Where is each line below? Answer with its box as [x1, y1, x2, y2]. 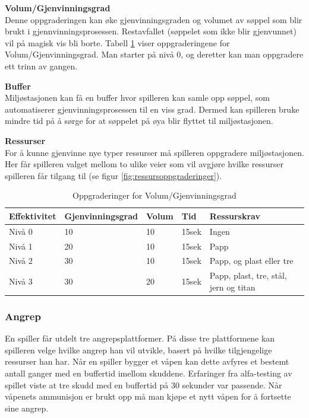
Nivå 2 [9, 254, 33, 267]
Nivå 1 [9, 240, 33, 252]
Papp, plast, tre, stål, [209, 269, 287, 282]
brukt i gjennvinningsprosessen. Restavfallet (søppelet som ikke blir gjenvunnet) [5, 25, 297, 37]
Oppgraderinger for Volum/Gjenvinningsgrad [72, 189, 237, 202]
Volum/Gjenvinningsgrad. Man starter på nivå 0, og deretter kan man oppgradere [5, 48, 304, 60]
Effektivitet [9, 209, 56, 222]
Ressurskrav [209, 209, 260, 222]
